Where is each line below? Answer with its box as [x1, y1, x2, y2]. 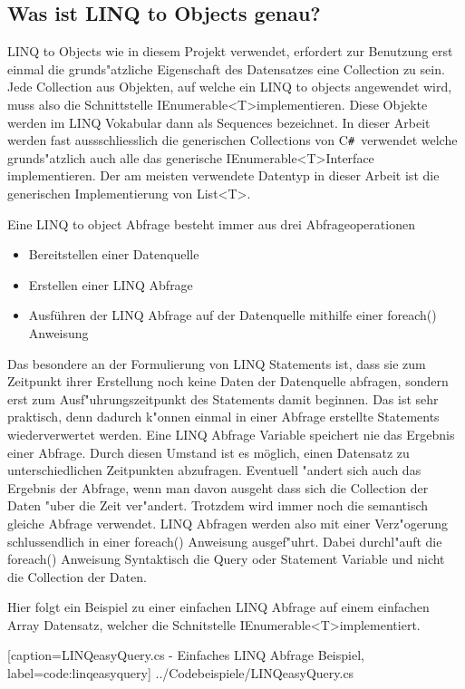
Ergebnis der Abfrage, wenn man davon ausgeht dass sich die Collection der [7, 478, 429, 497]
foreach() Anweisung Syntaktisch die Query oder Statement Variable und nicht [7, 549, 445, 568]
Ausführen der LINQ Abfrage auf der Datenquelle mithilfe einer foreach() [28, 306, 437, 325]
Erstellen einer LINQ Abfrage [28, 275, 193, 294]
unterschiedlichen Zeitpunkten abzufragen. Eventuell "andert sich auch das [7, 461, 421, 480]
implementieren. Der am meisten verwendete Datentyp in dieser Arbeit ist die [7, 166, 440, 185]
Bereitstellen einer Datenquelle [28, 245, 199, 264]
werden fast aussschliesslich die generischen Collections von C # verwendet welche [7, 131, 458, 150]
